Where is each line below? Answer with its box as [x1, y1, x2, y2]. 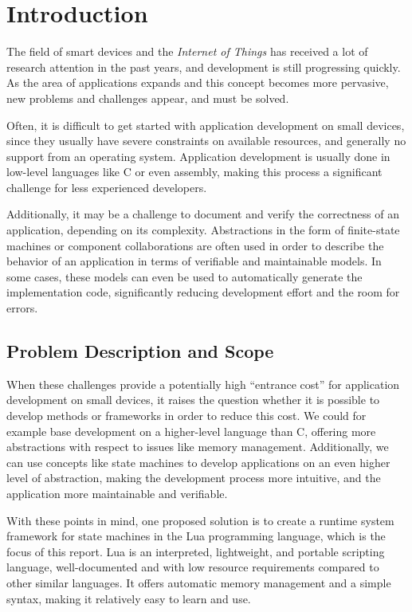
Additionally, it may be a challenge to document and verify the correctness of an [6, 206, 399, 222]
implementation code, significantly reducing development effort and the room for [6, 284, 400, 300]
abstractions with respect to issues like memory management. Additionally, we [6, 438, 389, 455]
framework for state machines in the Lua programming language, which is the [6, 528, 386, 544]
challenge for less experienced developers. [6, 178, 207, 195]
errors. [6, 300, 38, 316]
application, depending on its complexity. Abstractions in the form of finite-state [6, 222, 400, 238]
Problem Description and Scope [6, 339, 274, 363]
